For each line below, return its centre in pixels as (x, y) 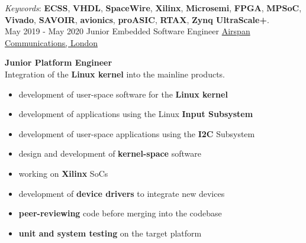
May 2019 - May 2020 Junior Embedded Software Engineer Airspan (128, 31)
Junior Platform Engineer (59, 62)
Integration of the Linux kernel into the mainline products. (115, 74)
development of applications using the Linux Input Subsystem (136, 114)
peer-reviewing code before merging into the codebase (120, 213)
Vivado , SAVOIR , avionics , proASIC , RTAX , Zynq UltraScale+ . (137, 19)
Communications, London (51, 42)
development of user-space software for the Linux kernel (123, 94)
